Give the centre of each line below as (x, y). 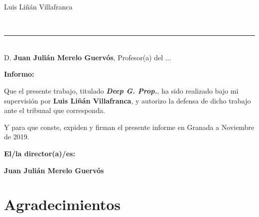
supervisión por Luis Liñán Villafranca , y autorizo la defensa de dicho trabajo (128, 100)
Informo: (19, 74)
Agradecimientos (63, 204)
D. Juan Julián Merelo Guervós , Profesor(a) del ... (88, 57)
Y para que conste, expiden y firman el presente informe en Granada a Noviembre (129, 127)
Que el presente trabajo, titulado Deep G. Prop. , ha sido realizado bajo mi (121, 90)
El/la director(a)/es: (40, 153)
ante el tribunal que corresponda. (55, 110)
